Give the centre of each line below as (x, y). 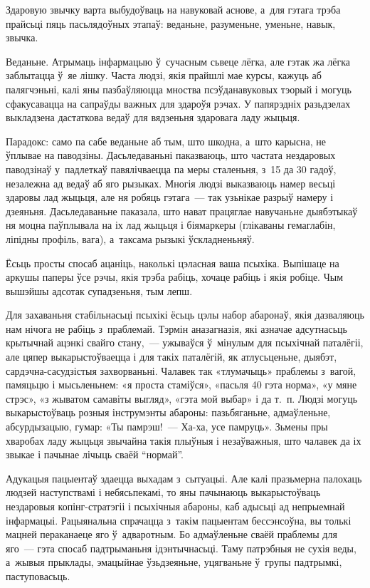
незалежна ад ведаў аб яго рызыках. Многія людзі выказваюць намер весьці (171, 183)
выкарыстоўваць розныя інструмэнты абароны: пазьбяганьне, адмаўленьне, (168, 412)
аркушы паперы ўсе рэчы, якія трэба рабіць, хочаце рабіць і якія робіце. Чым (175, 277)
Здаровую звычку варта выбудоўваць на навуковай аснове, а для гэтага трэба (173, 9)
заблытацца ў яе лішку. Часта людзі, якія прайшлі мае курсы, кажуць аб (164, 75)
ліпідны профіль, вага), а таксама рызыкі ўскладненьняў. (130, 238)
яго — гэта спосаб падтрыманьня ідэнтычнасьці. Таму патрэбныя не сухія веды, (181, 548)
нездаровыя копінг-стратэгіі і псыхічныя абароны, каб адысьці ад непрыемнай (175, 506)
